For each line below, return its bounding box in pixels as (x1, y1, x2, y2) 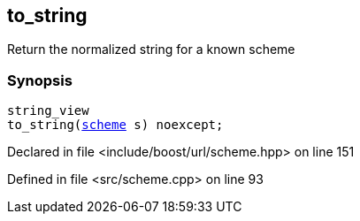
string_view (7, 103, 89, 118)
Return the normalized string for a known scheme (7, 42, 295, 57)
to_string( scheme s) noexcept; (7, 118, 224, 133)
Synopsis (7, 71, 73, 89)
